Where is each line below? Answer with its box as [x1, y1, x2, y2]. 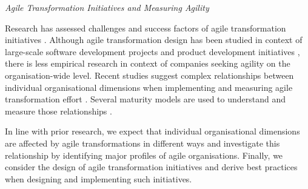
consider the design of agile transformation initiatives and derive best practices [5, 161, 298, 173]
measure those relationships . [5, 104, 112, 117]
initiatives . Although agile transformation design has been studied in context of [5, 33, 303, 46]
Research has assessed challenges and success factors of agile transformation [5, 21, 286, 34]
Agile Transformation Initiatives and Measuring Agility [5, 1, 209, 13]
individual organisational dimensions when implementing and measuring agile [5, 81, 293, 93]
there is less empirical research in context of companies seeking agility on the [5, 57, 290, 70]
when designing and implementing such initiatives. [5, 172, 192, 185]
